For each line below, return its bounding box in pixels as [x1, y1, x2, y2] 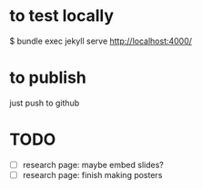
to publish [9, 67, 86, 88]
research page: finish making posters [22, 169, 163, 180]
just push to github [9, 97, 80, 108]
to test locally [9, 5, 115, 26]
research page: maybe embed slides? [22, 159, 164, 170]
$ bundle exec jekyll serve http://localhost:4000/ [9, 35, 193, 46]
